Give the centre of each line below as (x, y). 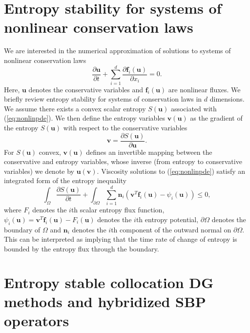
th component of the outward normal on (171, 229)
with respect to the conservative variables (125, 127)
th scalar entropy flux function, (118, 210)
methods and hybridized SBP (105, 301)
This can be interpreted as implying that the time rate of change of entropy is (121, 239)
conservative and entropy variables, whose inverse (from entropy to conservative (123, 161)
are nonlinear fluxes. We (204, 89)
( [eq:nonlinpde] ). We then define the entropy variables (84, 118)
